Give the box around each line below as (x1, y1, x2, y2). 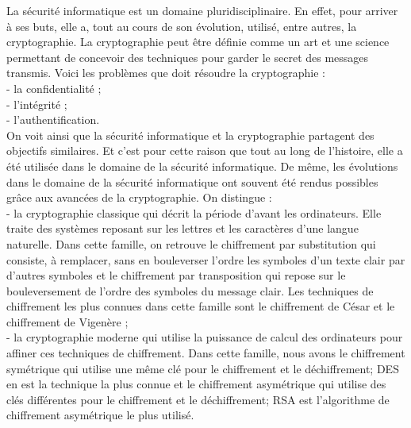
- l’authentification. (6, 111, 100, 128)
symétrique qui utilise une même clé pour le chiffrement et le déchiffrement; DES (6, 360, 399, 376)
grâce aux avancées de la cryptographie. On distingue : (6, 189, 272, 206)
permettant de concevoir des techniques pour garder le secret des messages (6, 48, 369, 65)
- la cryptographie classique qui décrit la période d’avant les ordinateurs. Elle (6, 204, 382, 221)
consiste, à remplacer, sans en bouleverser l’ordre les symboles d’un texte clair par (6, 251, 405, 268)
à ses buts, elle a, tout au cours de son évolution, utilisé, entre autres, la (6, 17, 357, 34)
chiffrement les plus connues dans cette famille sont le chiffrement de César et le (6, 298, 395, 314)
